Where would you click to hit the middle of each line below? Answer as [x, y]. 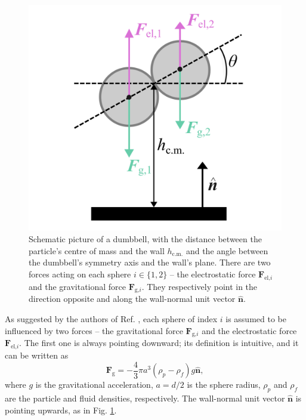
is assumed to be [256, 319]
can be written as [37, 355]
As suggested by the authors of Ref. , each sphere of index [111, 319]
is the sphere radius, [224, 385]
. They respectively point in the [200, 286]
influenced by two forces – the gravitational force [94, 330]
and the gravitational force [78, 286]
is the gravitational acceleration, [94, 385]
